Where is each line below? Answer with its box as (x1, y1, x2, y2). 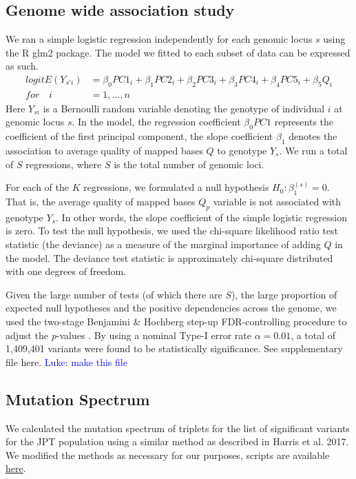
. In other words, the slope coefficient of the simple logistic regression (56, 210, 347, 224)
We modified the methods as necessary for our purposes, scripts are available (6, 447, 330, 462)
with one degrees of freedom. (6, 264, 127, 278)
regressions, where (25, 156, 102, 171)
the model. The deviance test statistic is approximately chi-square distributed (6, 250, 333, 265)
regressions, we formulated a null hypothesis (83, 180, 269, 194)
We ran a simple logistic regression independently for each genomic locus (6, 32, 313, 46)
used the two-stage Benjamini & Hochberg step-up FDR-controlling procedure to (6, 314, 347, 328)
